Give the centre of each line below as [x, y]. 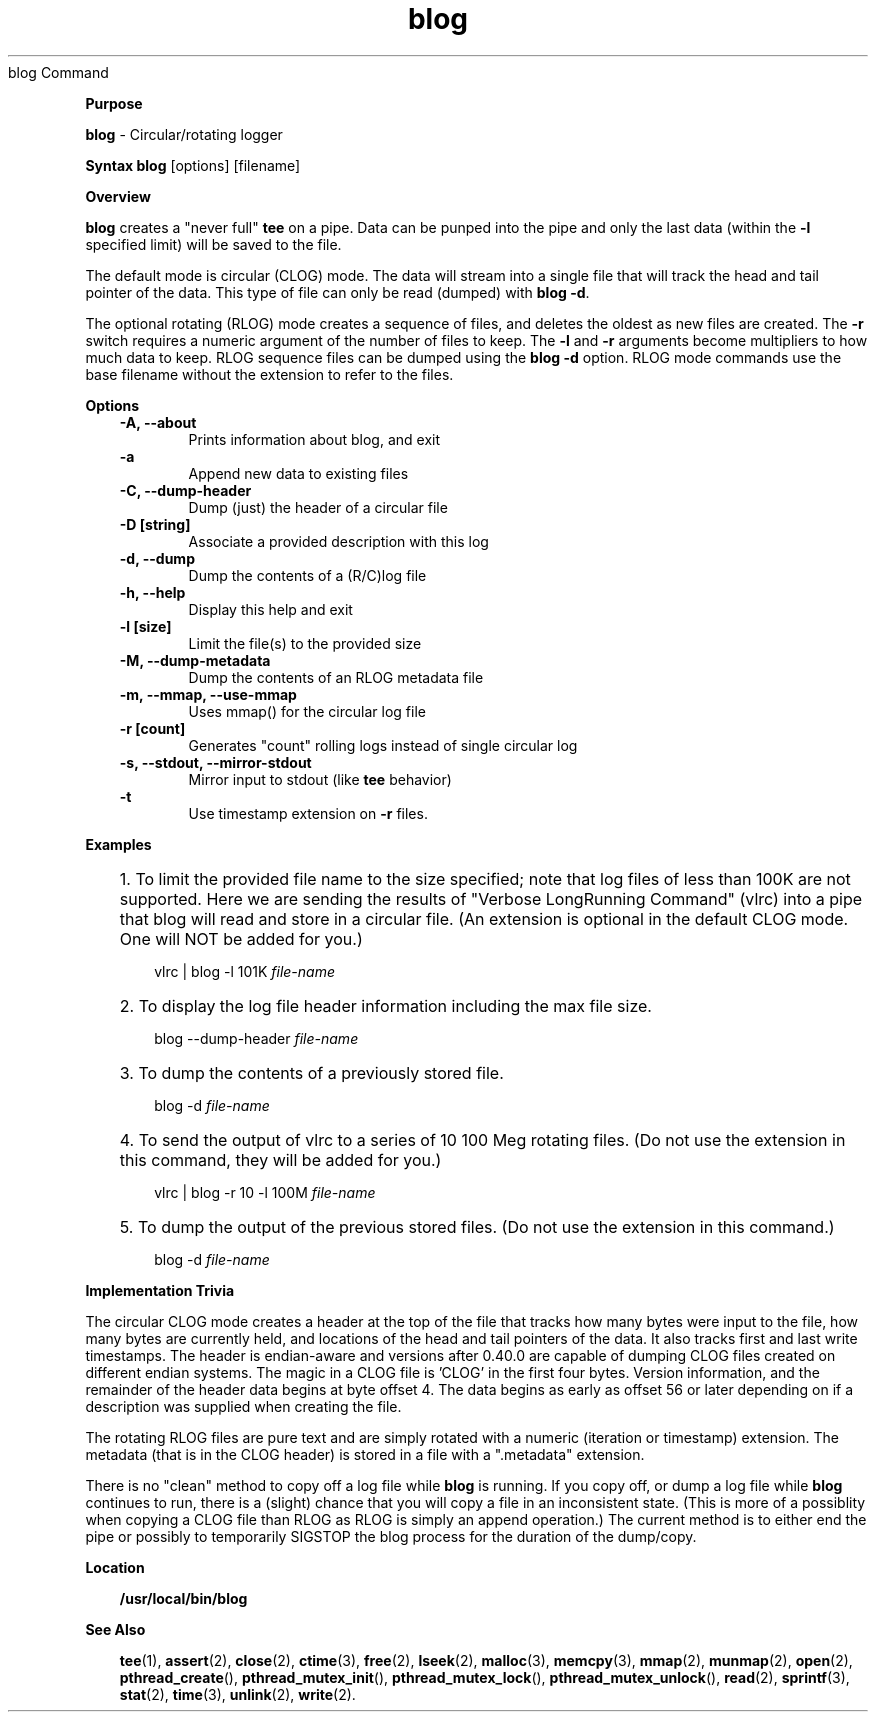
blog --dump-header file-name [256, 1038]
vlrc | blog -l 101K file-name [245, 971]
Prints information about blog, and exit [314, 439]
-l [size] [145, 626]
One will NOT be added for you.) [241, 938]
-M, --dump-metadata [195, 660]
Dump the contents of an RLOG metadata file [336, 677]
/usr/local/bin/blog [183, 1598]
